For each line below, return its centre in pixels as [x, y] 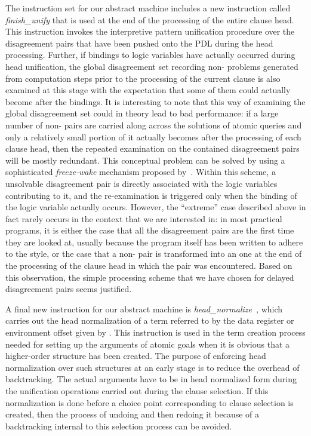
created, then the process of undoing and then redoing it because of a [133, 414]
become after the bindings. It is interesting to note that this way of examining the [155, 101]
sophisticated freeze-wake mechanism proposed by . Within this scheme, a [141, 172]
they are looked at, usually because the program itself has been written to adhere [154, 242]
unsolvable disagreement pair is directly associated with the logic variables [141, 183]
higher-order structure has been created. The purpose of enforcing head [136, 356]
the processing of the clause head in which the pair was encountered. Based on [149, 265]
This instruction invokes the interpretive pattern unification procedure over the [150, 31]
